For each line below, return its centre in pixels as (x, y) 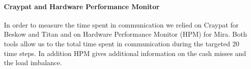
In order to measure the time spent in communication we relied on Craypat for (121, 24)
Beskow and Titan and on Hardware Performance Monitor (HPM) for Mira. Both (125, 34)
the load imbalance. (33, 62)
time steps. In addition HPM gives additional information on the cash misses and (125, 53)
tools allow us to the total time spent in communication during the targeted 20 (122, 43)
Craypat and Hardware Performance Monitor (82, 6)
